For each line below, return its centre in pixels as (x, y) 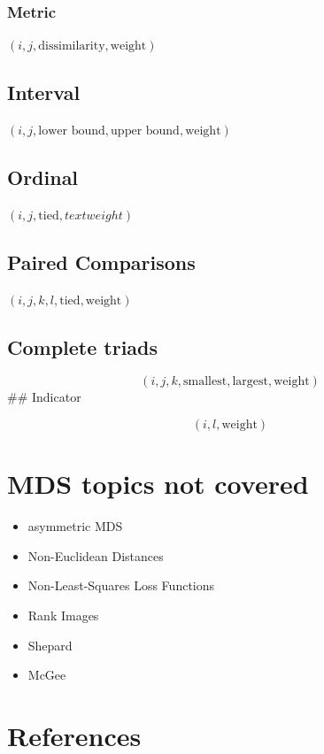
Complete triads (83, 346)
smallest (205, 382)
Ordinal (43, 177)
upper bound (145, 131)
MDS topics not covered (158, 484)
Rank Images (63, 615)
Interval (44, 92)
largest (250, 382)
